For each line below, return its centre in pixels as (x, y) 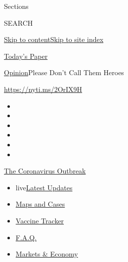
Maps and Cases (40, 204)
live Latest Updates (44, 187)
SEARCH (19, 22)
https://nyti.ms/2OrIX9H (43, 89)
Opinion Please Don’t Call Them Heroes (64, 72)
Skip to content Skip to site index (54, 39)
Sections (16, 6)
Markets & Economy (47, 254)
